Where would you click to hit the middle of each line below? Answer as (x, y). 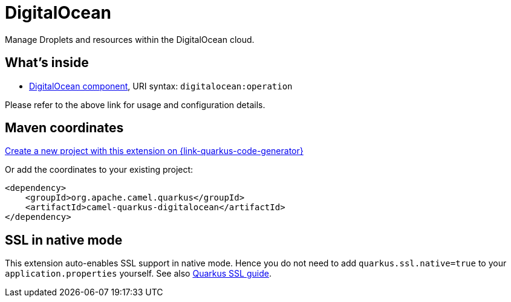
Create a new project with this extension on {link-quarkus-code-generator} (154, 151)
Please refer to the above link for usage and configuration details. (135, 104)
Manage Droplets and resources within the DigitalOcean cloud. (130, 39)
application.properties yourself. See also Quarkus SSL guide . (138, 274)
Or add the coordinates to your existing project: (99, 170)
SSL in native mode (64, 240)
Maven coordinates (64, 128)
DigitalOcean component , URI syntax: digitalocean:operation (161, 86)
